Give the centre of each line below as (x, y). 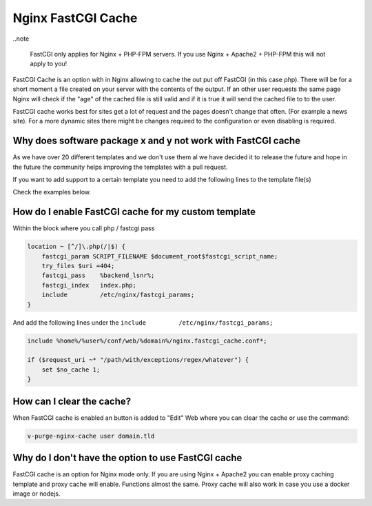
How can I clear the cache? (72, 401)
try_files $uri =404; (78, 266)
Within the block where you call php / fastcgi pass (84, 228)
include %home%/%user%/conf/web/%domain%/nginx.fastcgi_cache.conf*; (147, 341)
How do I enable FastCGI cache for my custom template (134, 212)
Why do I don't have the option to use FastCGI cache (127, 458)
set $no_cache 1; (71, 370)
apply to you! (49, 64)
